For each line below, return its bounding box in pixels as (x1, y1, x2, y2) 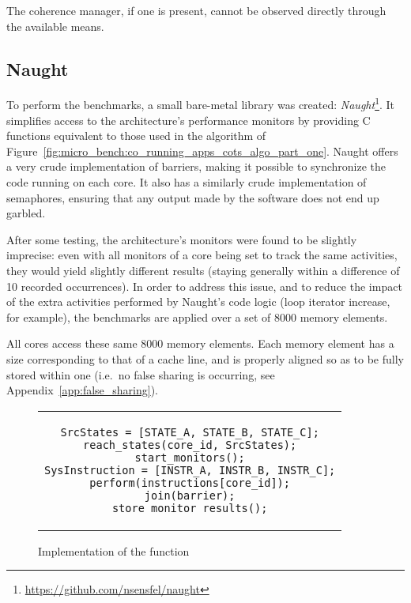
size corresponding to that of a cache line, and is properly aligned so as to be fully (6, 350, 404, 367)
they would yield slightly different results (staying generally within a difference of (6, 262, 400, 278)
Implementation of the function (38, 542, 190, 559)
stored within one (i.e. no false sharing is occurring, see (6, 366, 275, 383)
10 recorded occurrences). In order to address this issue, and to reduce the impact (6, 277, 402, 294)
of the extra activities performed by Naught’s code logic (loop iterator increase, (6, 293, 390, 310)
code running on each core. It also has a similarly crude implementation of (6, 174, 367, 190)
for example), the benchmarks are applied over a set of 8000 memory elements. (6, 308, 388, 325)
